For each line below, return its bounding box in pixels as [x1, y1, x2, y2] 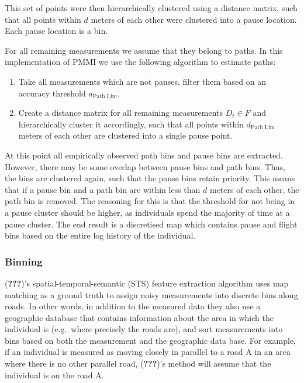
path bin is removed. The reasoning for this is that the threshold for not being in [5, 195, 295, 207]
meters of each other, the [209, 183, 299, 195]
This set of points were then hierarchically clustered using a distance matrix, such [5, 2, 298, 13]
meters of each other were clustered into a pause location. [91, 13, 297, 25]
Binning [5, 254, 43, 268]
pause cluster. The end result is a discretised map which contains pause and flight [5, 218, 298, 230]
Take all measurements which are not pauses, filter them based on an [18, 75, 266, 87]
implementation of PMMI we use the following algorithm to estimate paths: [5, 56, 276, 68]
